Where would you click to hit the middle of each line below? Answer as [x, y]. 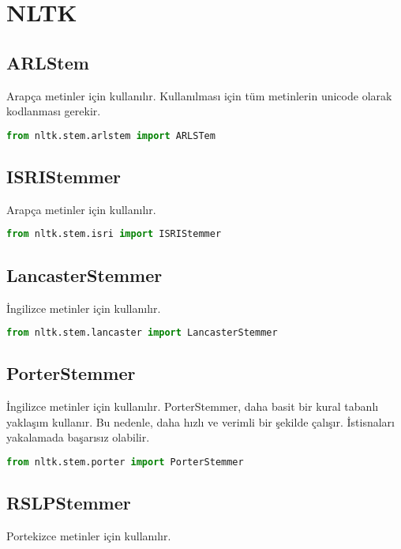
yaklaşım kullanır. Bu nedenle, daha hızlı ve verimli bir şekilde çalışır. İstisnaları [200, 421]
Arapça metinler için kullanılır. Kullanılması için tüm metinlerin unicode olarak [199, 95]
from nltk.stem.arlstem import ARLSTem [111, 135]
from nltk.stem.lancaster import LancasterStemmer [142, 333]
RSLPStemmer [69, 503]
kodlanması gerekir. [54, 111]
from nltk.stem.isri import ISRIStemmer [114, 234]
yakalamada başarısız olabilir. [78, 437]
